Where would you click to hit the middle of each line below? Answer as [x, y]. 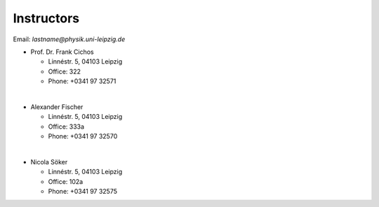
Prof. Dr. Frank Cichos [62, 52]
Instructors [46, 18]
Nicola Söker [49, 162]
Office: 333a [66, 127]
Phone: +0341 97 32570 [83, 136]
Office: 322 [64, 71]
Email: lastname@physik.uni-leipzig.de [69, 39]
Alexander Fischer [57, 107]
